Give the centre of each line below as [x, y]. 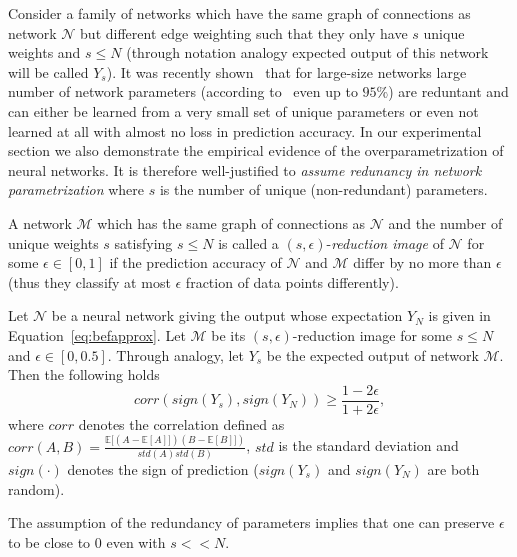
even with [136, 541]
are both [453, 468]
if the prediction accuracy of [195, 262]
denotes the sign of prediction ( [163, 468]
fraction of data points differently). [292, 281]
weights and [44, 52]
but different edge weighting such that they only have [244, 32]
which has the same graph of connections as [231, 222]
